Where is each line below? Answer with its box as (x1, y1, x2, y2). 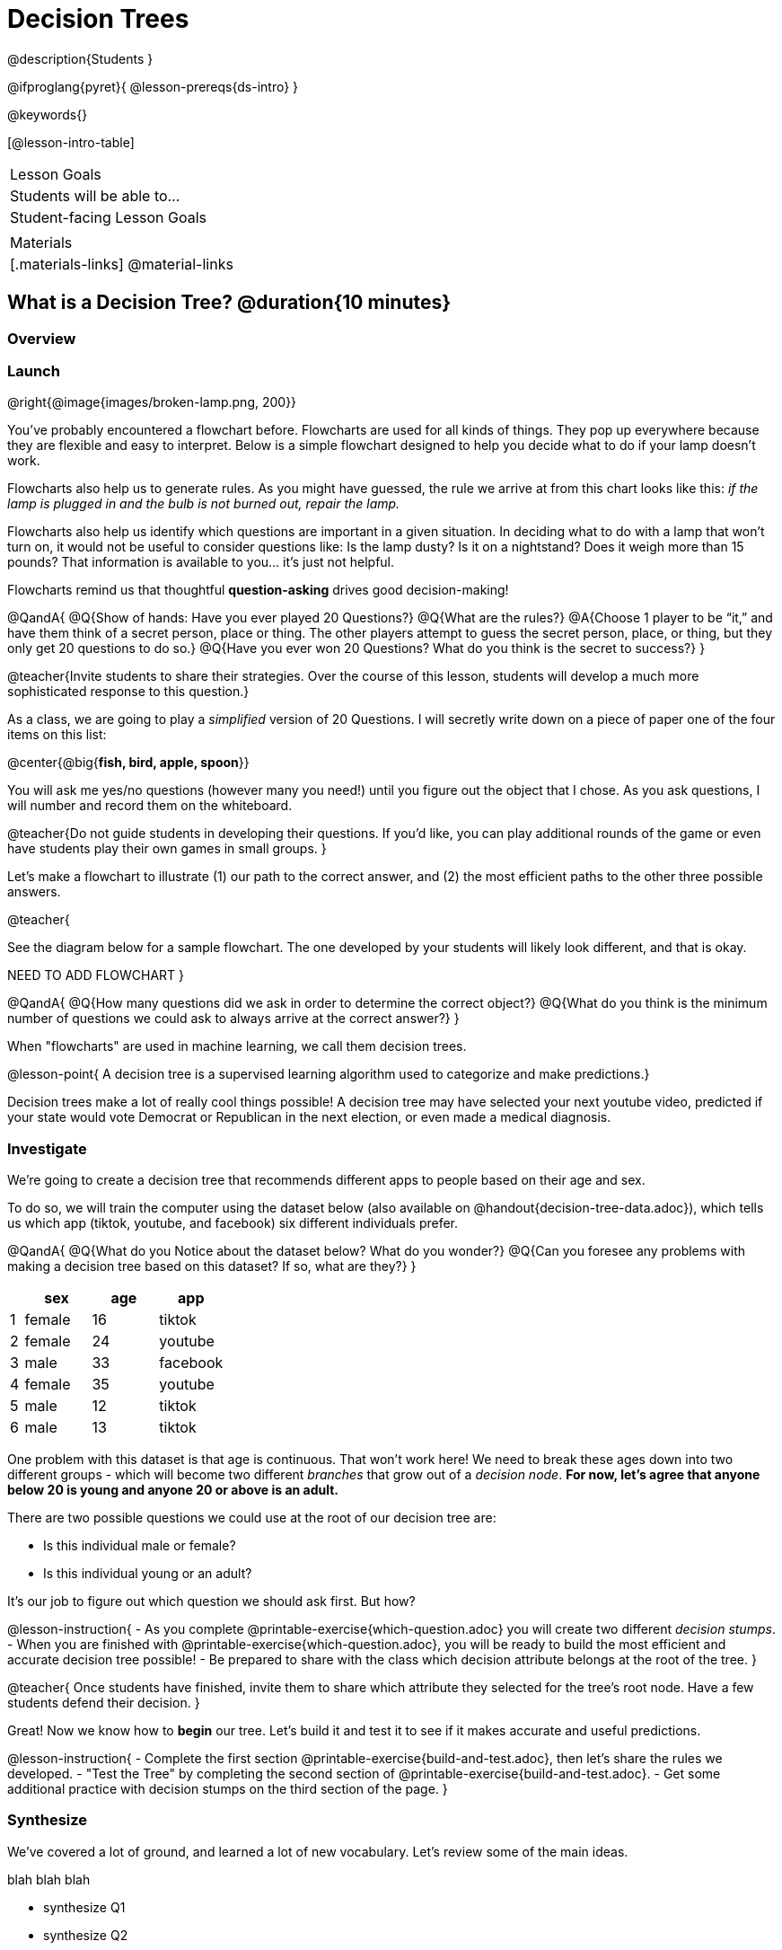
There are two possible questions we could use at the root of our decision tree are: (7, 1510, 496, 1526)
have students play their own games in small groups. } (7, 841, 327, 857)
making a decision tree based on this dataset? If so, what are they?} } (7, 1258, 417, 1275)
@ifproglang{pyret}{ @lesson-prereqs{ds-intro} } (7, 78, 299, 94)
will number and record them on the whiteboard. (7, 798, 293, 814)
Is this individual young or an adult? (43, 1566, 252, 1582)
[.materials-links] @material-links (10, 254, 233, 273)
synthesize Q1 (43, 1899, 126, 1915)
